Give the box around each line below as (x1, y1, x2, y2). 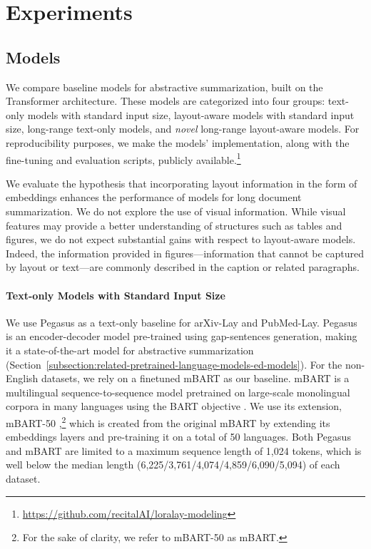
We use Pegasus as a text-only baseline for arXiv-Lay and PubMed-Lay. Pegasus (6, 314, 357, 329)
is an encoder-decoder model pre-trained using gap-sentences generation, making (6, 329, 357, 344)
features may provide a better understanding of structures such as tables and (6, 217, 342, 232)
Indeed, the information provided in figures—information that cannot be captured (6, 245, 365, 260)
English (6, 371, 39, 386)
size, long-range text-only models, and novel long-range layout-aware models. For (6, 121, 360, 136)
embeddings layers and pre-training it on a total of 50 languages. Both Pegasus (6, 429, 351, 444)
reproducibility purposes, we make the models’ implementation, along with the (6, 135, 350, 150)
